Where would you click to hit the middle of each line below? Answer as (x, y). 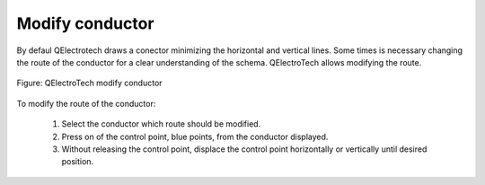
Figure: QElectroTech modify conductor (89, 83)
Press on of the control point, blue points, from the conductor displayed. (195, 137)
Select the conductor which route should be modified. (161, 124)
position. (78, 162)
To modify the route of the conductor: (86, 103)
